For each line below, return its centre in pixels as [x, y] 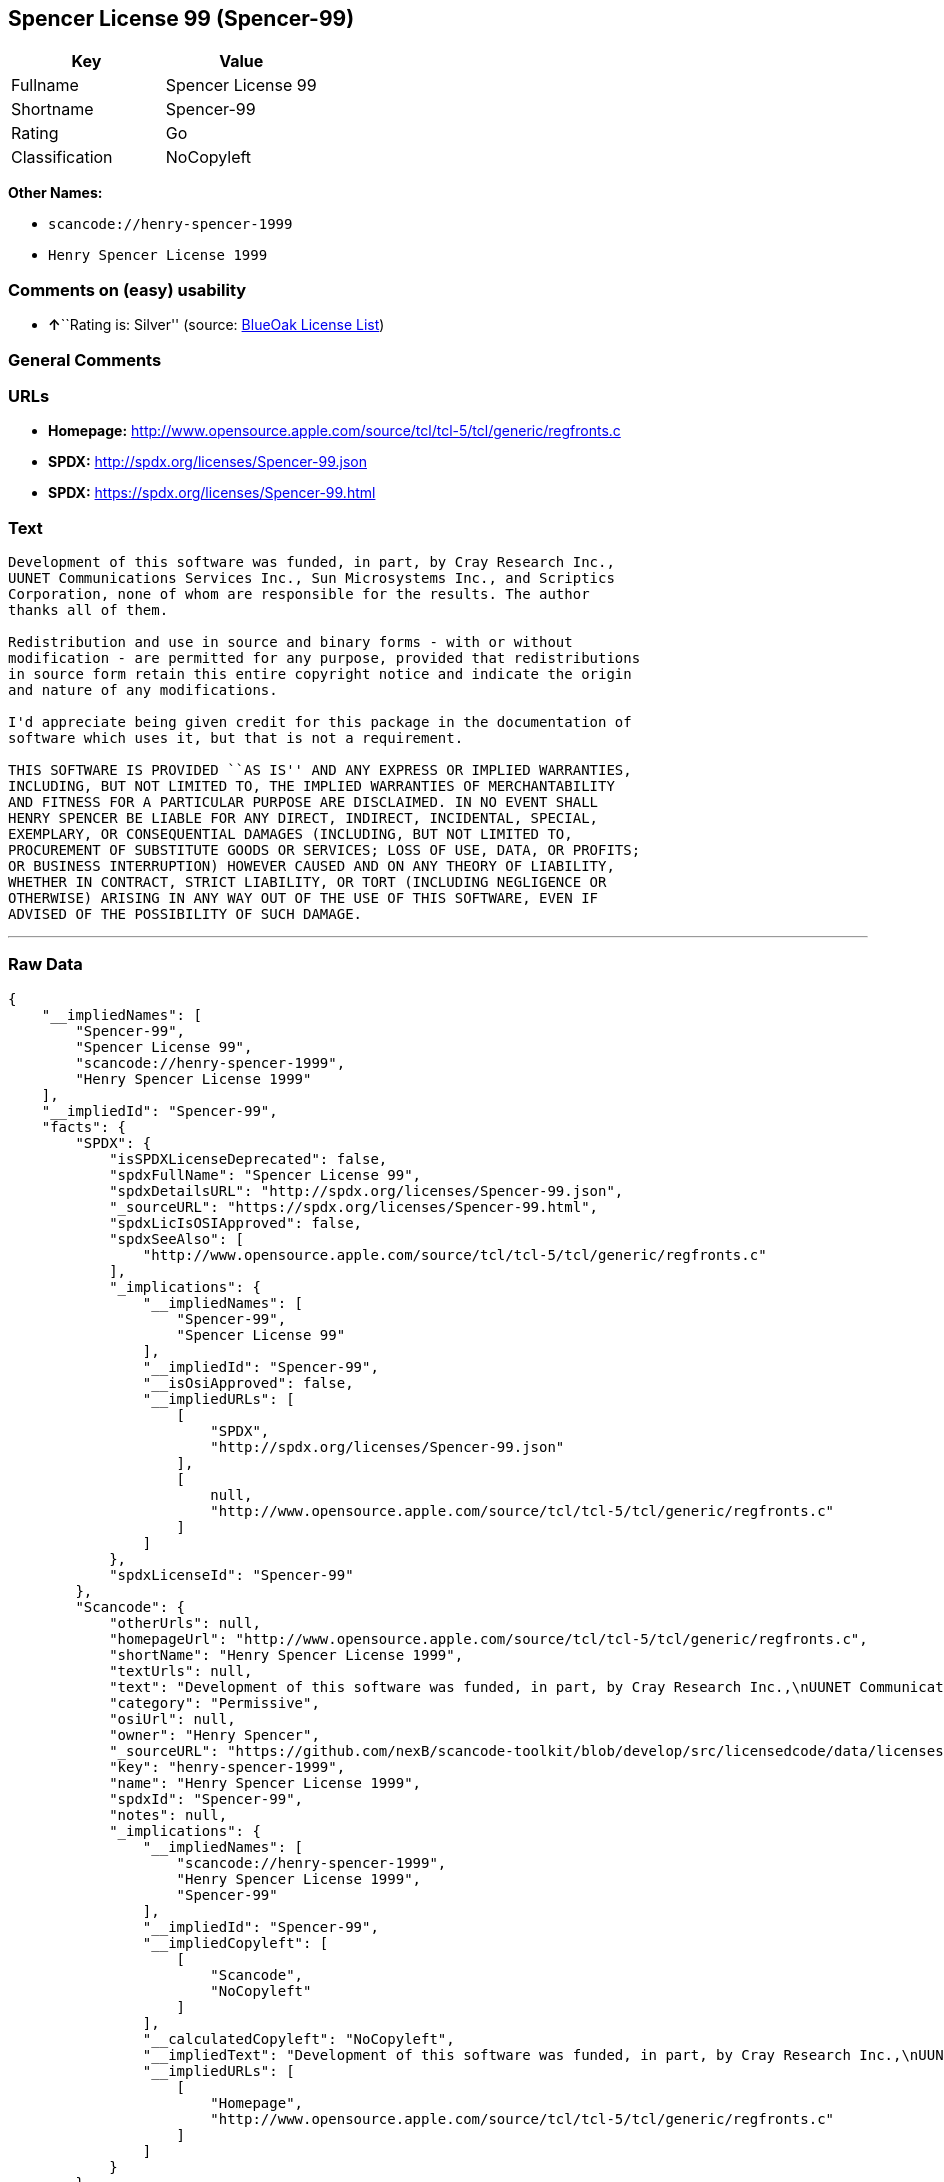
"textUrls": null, [181, 1670]
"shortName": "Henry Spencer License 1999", [286, 1654]
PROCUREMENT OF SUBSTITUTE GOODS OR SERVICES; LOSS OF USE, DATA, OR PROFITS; [324, 850]
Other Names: [55, 193]
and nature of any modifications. [143, 690]
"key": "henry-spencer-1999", [227, 1766]
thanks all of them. [88, 610]
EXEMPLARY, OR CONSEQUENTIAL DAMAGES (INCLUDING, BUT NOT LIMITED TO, [290, 834]
